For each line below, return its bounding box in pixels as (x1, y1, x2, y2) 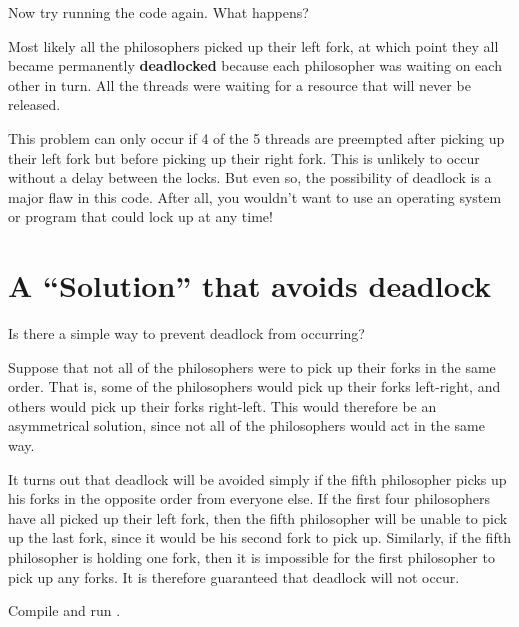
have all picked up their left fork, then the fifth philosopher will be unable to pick (8, 507, 508, 528)
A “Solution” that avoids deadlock (8, 265, 492, 306)
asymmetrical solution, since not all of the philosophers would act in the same (8, 415, 485, 436)
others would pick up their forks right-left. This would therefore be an (8, 395, 437, 416)
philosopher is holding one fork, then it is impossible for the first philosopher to (8, 547, 495, 567)
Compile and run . (8, 600, 121, 621)
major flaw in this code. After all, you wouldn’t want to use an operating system (8, 186, 502, 207)
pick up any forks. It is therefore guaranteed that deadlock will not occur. (8, 566, 460, 587)
